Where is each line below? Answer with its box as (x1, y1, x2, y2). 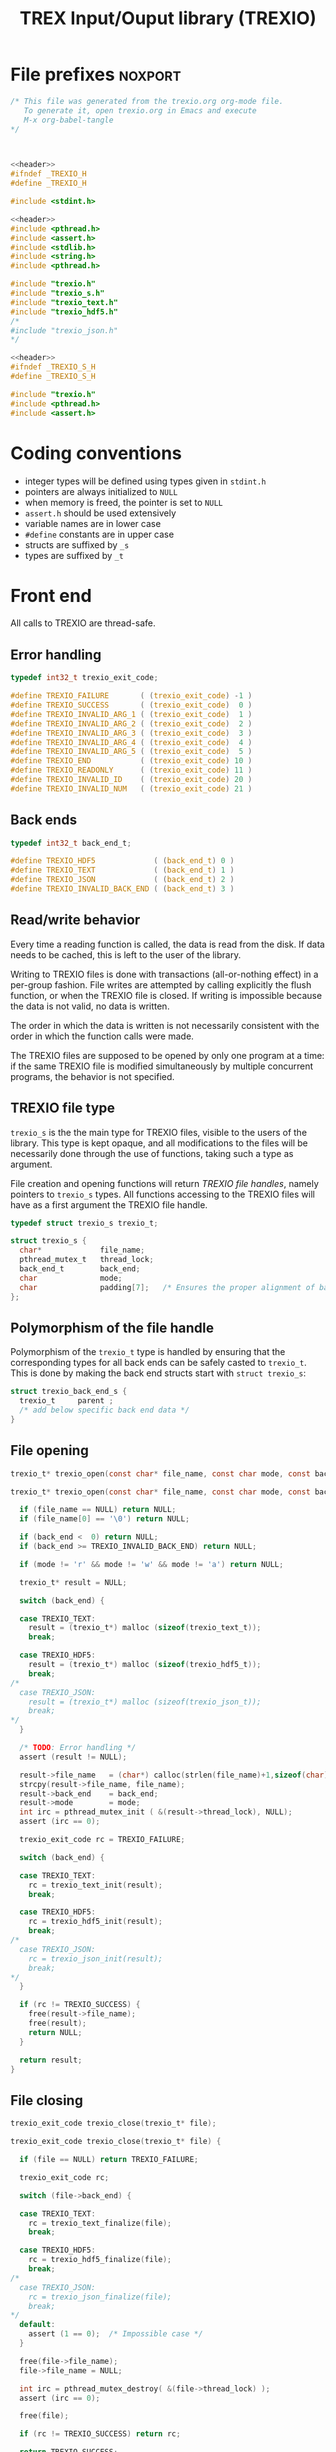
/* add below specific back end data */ (19, 1405, 190, 1416)
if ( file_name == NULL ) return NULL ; (19, 1505, 177, 1515)
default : (19, 2320, 56, 2330)
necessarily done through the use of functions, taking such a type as (10, 1147, 294, 1159)
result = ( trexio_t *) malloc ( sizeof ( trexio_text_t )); (28, 1623, 262, 1633)
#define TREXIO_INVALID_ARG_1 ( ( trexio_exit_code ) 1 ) (10, 709, 253, 719)
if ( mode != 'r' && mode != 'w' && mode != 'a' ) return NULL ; (19, 1559, 284, 1569)
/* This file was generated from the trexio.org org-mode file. (10, 96, 284, 106)
